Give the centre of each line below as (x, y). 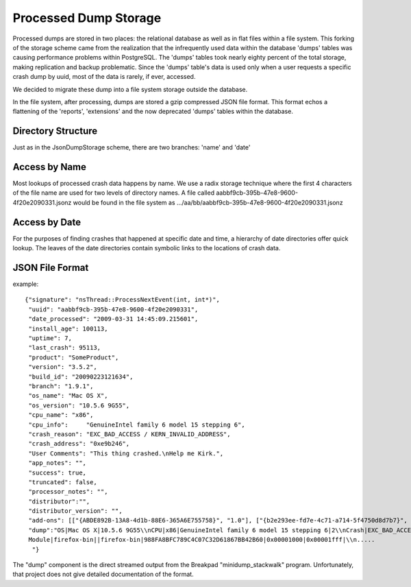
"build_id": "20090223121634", (81, 376)
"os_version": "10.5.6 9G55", (79, 405)
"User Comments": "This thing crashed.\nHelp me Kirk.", (126, 453)
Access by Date (47, 222)
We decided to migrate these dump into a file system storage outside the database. (130, 89)
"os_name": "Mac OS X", (68, 396)
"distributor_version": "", (75, 511)
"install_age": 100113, (68, 328)
